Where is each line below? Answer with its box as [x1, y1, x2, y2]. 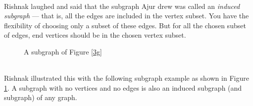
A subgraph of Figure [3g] [24, 46, 102, 56]
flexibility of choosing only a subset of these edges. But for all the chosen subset [4, 20, 246, 30]
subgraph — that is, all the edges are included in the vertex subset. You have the [4, 10, 249, 21]
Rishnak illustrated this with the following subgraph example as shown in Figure [4, 73, 249, 83]
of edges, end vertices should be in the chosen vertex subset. [4, 30, 186, 40]
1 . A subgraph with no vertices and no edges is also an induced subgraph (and [4, 82, 242, 93]
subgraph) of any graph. [4, 92, 77, 103]
